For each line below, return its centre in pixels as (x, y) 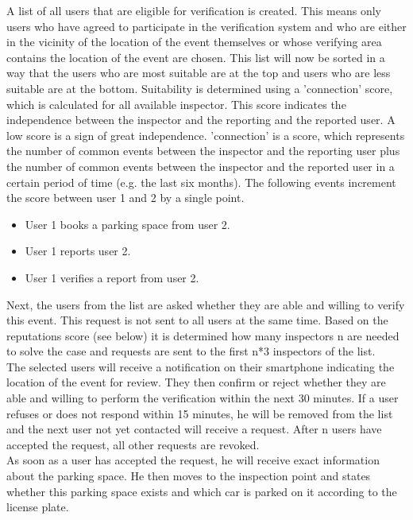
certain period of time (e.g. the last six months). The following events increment (201, 182)
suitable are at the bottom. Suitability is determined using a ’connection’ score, (200, 88)
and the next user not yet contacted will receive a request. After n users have (194, 429)
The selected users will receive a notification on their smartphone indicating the (201, 366)
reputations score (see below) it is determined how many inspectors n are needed (203, 335)
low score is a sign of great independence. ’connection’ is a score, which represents (206, 135)
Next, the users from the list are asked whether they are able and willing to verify (206, 304)
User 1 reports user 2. (78, 251)
